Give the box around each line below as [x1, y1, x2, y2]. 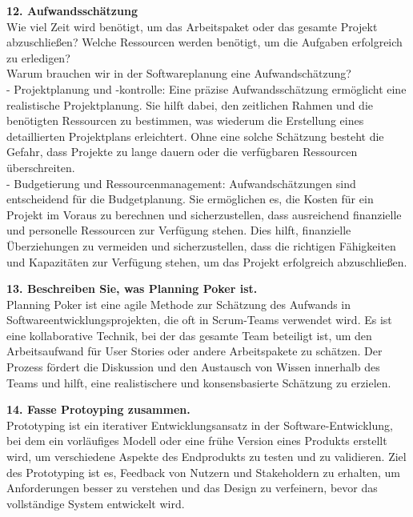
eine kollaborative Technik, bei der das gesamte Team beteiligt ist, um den [6, 327, 372, 343]
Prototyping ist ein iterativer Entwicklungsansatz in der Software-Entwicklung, [6, 416, 393, 433]
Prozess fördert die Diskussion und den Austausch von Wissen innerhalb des [6, 359, 380, 375]
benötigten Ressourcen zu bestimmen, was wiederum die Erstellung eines [6, 112, 364, 129]
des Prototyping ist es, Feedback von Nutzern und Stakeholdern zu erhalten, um [6, 463, 400, 480]
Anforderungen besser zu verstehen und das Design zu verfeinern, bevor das [6, 479, 378, 496]
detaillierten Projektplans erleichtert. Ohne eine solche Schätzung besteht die [6, 127, 384, 144]
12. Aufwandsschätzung [6, 2, 138, 18]
